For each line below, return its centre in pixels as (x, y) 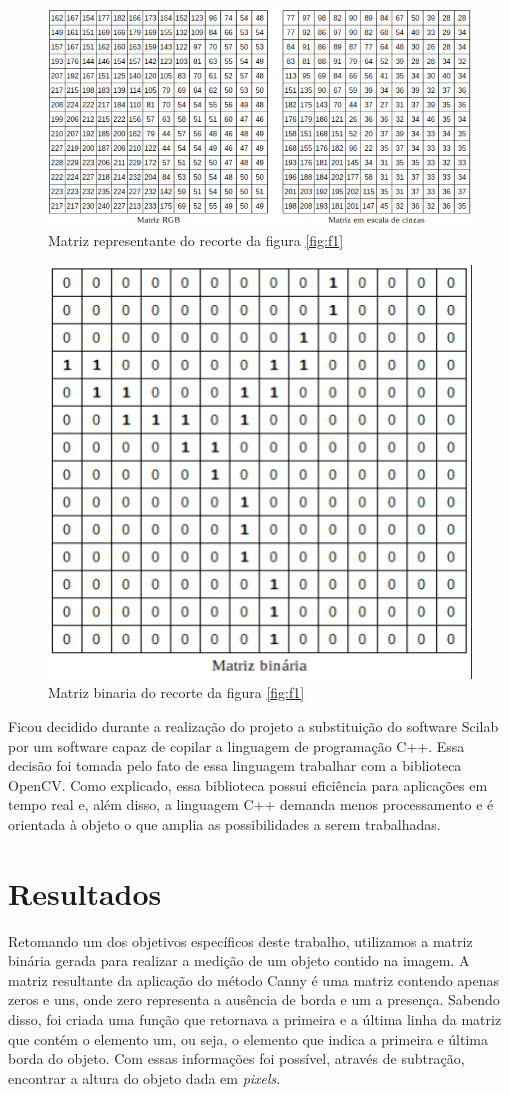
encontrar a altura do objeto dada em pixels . (144, 1077)
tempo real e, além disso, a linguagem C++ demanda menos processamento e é (251, 804)
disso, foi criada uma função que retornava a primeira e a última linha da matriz (255, 1019)
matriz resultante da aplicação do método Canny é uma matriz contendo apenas (254, 979)
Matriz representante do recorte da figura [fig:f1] (196, 240)
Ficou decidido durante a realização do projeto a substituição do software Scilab (253, 725)
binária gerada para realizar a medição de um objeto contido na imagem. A (239, 960)
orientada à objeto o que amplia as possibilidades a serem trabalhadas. (224, 823)
